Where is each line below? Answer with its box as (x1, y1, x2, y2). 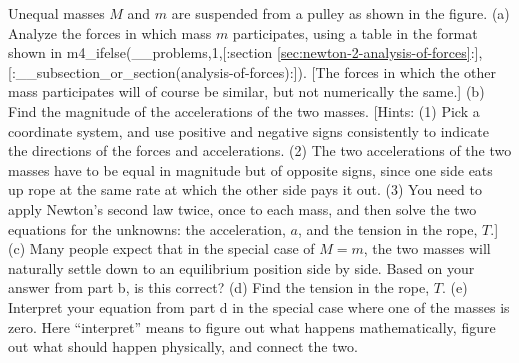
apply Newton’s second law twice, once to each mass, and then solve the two (8, 198, 477, 219)
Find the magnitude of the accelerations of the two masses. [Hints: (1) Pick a (8, 100, 480, 121)
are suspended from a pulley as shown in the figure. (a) (171, 3, 510, 23)
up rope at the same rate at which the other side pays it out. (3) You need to (8, 179, 482, 200)
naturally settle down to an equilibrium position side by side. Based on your (8, 257, 475, 278)
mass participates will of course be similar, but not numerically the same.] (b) (8, 81, 485, 102)
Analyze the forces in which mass (8, 22, 212, 43)
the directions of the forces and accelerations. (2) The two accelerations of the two (8, 140, 512, 161)
